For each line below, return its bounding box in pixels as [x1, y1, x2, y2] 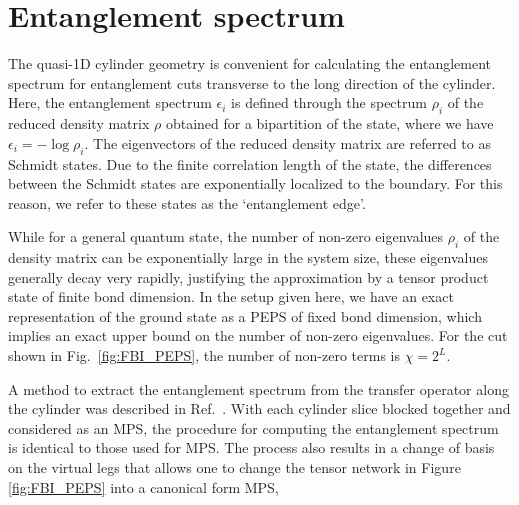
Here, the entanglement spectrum [8, 92, 212, 113]
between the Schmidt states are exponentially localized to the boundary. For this [8, 173, 503, 194]
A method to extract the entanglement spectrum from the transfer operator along [8, 378, 509, 399]
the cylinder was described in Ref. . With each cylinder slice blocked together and [8, 398, 511, 419]
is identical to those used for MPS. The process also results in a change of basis [8, 437, 495, 458]
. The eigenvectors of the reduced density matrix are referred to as [84, 132, 491, 153]
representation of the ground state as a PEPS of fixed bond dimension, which [8, 305, 482, 326]
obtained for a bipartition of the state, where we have [165, 113, 494, 134]
